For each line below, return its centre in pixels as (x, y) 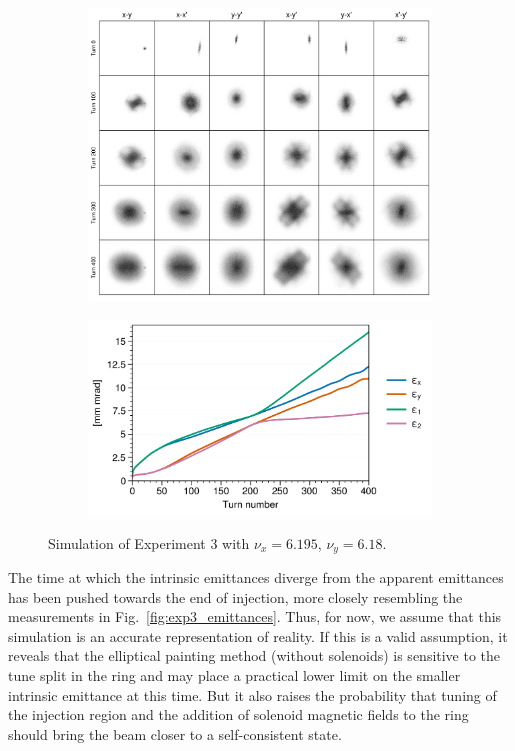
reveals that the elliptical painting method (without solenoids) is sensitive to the (254, 655)
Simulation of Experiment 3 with (149, 542)
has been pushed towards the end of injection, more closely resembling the (235, 596)
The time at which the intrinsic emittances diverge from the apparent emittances (256, 577)
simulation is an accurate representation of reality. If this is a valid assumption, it (258, 635)
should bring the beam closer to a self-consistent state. (175, 733)
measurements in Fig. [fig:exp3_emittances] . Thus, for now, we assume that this (255, 616)
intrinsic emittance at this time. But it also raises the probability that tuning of (252, 694)
